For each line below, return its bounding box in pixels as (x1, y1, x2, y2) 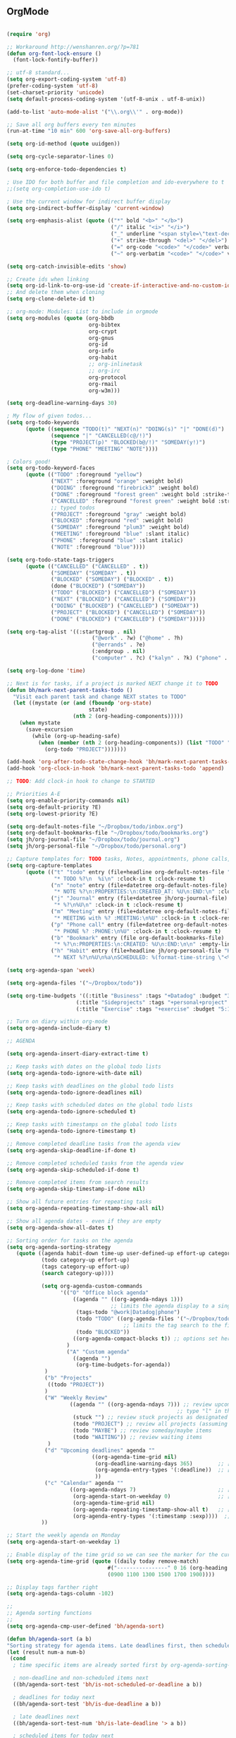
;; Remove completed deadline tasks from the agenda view (6, 1140, 180, 1147)
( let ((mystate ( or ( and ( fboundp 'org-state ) (13, 700, 152, 707)
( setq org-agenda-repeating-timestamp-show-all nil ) (6, 1205, 165, 1212)
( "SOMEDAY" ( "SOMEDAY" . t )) (51, 569, 137, 577)
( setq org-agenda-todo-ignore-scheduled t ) (6, 1108, 137, 1115)
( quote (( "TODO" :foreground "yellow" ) (25, 471, 142, 478)
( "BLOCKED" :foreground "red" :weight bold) (51, 517, 184, 524)
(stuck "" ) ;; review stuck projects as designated (73, 1414, 228, 1421)
